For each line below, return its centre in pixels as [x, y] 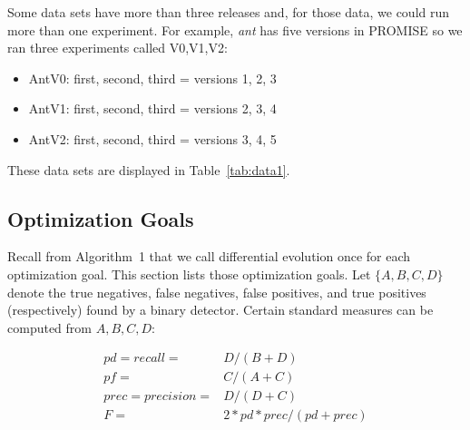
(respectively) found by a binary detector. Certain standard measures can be [220, 310]
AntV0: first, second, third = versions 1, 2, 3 [152, 78]
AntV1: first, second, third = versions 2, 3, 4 [152, 108]
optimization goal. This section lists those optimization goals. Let [189, 274]
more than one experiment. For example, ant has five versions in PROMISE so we [235, 29]
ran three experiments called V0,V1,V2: [117, 48]
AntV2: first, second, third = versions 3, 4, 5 [152, 138]
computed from [49, 327]
